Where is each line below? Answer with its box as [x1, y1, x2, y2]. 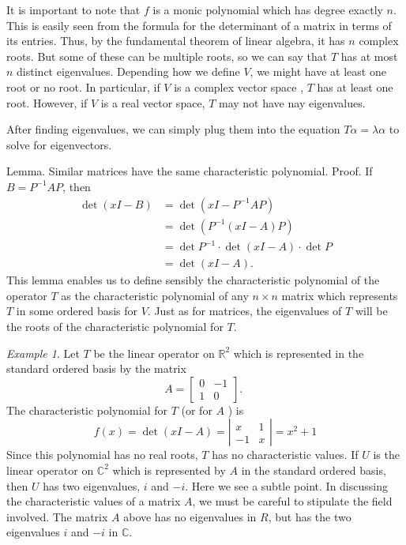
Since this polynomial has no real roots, [6, 446, 198, 463]
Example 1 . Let [6, 344, 80, 361]
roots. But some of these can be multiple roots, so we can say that [6, 47, 328, 64]
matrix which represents [281, 287, 398, 303]
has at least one [317, 78, 393, 95]
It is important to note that [6, 2, 141, 17]
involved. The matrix [6, 508, 108, 524]
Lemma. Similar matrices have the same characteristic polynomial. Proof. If [6, 163, 373, 179]
